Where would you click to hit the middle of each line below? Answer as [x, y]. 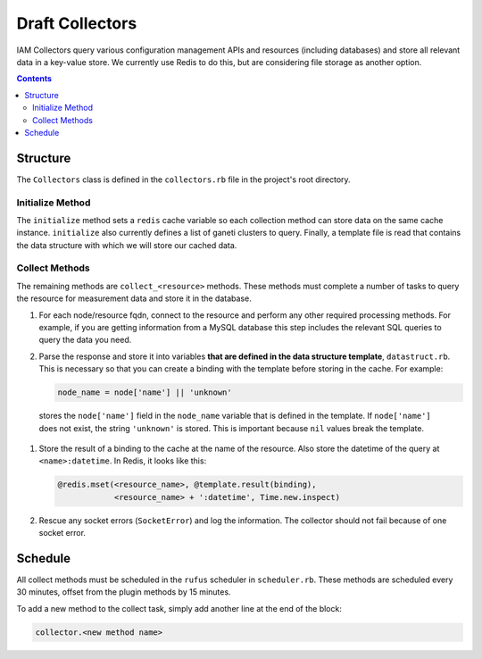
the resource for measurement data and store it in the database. [134, 298]
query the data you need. [85, 340]
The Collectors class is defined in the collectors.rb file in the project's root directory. [184, 179]
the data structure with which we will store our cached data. [127, 245]
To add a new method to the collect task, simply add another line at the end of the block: [179, 608]
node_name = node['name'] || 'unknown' [145, 392]
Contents [34, 79]
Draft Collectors [77, 23]
